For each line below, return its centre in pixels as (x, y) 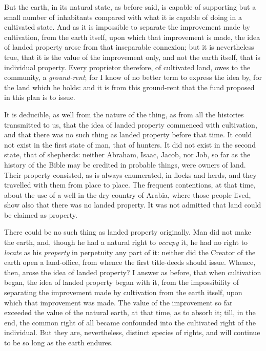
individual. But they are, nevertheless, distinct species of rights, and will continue (132, 332)
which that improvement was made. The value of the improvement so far (118, 302)
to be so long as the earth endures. (59, 342)
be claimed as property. (41, 214)
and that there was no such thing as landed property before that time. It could (128, 135)
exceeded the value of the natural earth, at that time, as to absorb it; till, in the (130, 312)
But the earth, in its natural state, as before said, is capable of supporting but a (130, 7)
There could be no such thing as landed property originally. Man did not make (128, 232)
